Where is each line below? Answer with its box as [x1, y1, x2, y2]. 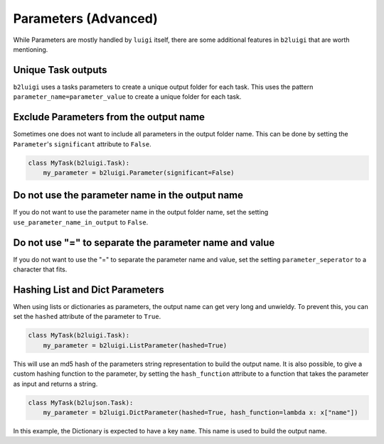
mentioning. [13, 45, 48, 53]
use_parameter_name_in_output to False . [13, 217, 149, 227]
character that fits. [13, 265, 68, 274]
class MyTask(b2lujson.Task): [28, 399, 134, 406]
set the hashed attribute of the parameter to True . [13, 313, 161, 321]
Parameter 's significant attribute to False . [13, 139, 152, 148]
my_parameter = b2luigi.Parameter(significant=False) [43, 168, 235, 177]
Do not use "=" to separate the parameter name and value [13, 237, 275, 249]
